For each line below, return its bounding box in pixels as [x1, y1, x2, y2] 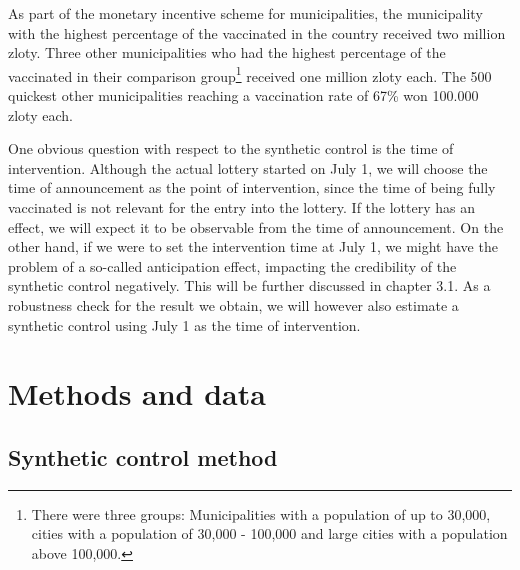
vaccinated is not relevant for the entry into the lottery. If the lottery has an [8, 197, 476, 217]
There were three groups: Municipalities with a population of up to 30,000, [31, 503, 491, 524]
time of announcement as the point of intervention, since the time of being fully [8, 177, 496, 198]
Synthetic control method [8, 441, 278, 472]
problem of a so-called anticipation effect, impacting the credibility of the [8, 255, 457, 276]
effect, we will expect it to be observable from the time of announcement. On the [8, 216, 504, 237]
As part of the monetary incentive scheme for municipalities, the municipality [8, 3, 483, 23]
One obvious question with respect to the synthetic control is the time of [8, 138, 454, 159]
